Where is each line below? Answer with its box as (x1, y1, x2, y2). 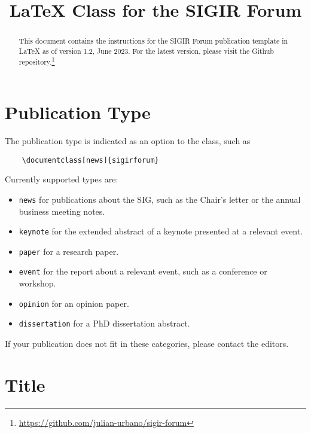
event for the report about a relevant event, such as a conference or (19, 265, 267, 278)
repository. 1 (19, 55, 55, 67)
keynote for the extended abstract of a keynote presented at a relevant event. (19, 225, 303, 237)
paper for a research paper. (19, 245, 119, 257)
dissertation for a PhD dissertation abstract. (19, 317, 190, 330)
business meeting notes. (19, 205, 105, 217)
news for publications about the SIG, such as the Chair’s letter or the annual (19, 193, 301, 205)
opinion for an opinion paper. (19, 297, 129, 309)
